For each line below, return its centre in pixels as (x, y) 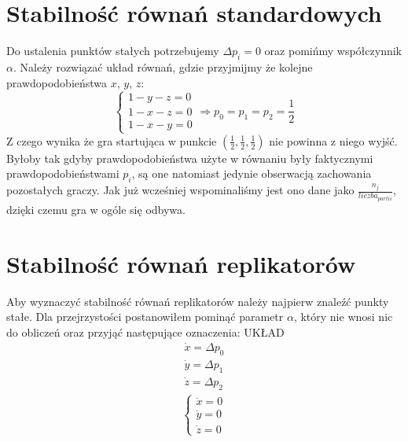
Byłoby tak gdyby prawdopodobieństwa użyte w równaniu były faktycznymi (190, 158)
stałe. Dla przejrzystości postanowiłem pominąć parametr (145, 317)
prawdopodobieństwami (63, 173)
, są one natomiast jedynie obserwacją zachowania (252, 173)
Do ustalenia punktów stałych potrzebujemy (113, 51)
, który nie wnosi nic (343, 317)
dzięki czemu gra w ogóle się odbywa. (96, 210)
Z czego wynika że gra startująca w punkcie (112, 140)
